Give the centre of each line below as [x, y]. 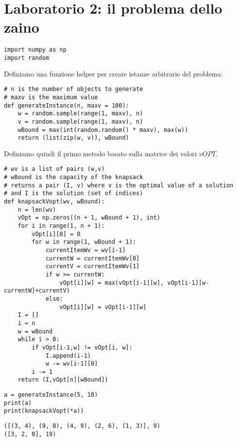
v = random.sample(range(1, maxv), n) [80, 121]
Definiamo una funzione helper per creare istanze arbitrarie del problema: [113, 73]
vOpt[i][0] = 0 [56, 234]
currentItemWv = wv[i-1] [85, 250]
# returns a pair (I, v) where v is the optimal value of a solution [119, 185]
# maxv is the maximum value [51, 97]
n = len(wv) [37, 210]
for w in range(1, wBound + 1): [84, 242]
